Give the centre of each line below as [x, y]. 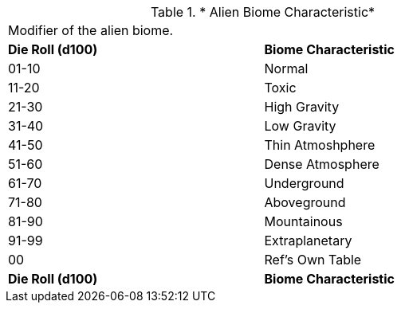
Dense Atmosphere [322, 164]
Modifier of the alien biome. [91, 30]
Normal [286, 68]
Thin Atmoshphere [320, 145]
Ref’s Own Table [313, 260]
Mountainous [303, 221]
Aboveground [305, 202]
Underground [304, 183]
